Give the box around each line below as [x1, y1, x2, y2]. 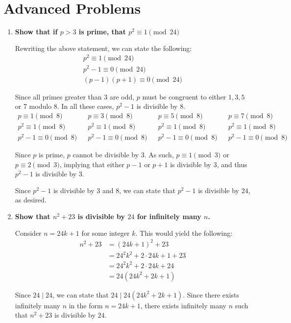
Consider [15, 227, 42, 238]
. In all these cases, [57, 101, 114, 111]
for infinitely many [137, 211, 201, 221]
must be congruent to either [142, 91, 226, 101]
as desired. [15, 195, 47, 205]
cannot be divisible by [73, 149, 139, 159]
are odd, [109, 91, 135, 101]
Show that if [15, 26, 58, 37]
